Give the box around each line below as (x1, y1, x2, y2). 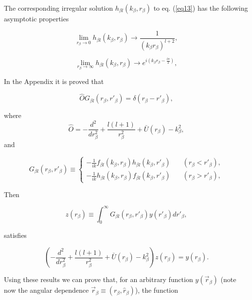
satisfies (4, 230, 27, 240)
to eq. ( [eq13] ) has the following (153, 3, 248, 13)
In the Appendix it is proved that (4, 76, 104, 86)
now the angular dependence (4, 285, 89, 295)
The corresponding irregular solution (4, 3, 113, 13)
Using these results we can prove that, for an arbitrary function (4, 274, 193, 284)
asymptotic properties (4, 14, 69, 23)
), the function (135, 285, 179, 295)
